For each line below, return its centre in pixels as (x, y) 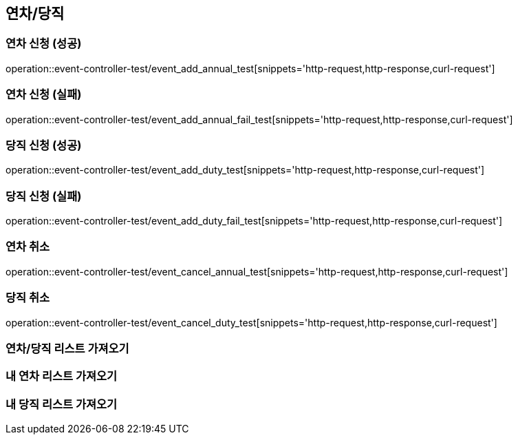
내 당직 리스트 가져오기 (62, 404)
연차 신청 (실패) (44, 95)
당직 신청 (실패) (44, 196)
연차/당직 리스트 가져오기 (67, 348)
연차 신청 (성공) (44, 44)
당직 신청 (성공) (44, 145)
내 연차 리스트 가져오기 (62, 376)
